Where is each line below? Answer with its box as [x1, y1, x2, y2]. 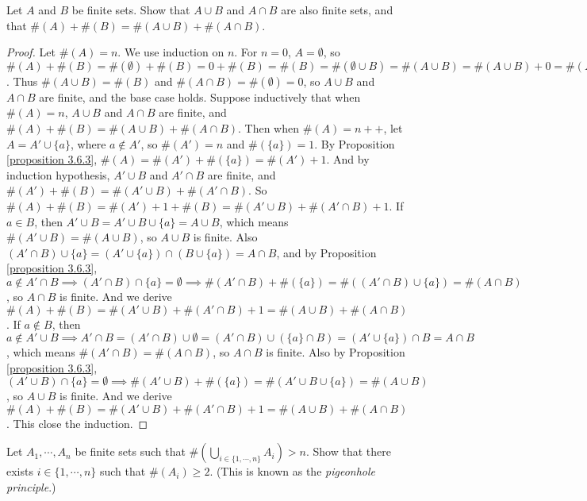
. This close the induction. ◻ [6, 414, 148, 431]
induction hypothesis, [6, 166, 110, 183]
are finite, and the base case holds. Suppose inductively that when [39, 88, 361, 105]
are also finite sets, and [281, 2, 393, 17]
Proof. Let [6, 44, 56, 60]
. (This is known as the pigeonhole [209, 463, 376, 480]
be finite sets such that [75, 443, 186, 460]
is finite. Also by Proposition [266, 344, 405, 360]
